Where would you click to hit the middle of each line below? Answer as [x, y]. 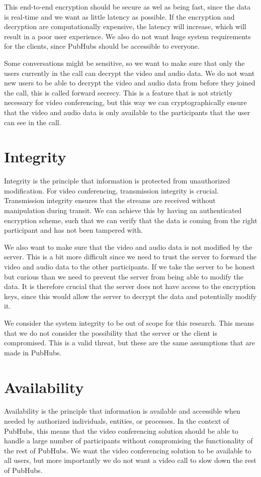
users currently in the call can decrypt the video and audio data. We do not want [129, 73]
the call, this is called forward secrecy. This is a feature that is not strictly [118, 92]
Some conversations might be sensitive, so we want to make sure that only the [124, 63]
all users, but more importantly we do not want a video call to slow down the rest [130, 460]
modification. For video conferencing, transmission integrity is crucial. [111, 190]
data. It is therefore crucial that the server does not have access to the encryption [130, 286]
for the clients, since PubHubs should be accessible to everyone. [102, 46]
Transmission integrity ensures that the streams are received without [110, 200]
